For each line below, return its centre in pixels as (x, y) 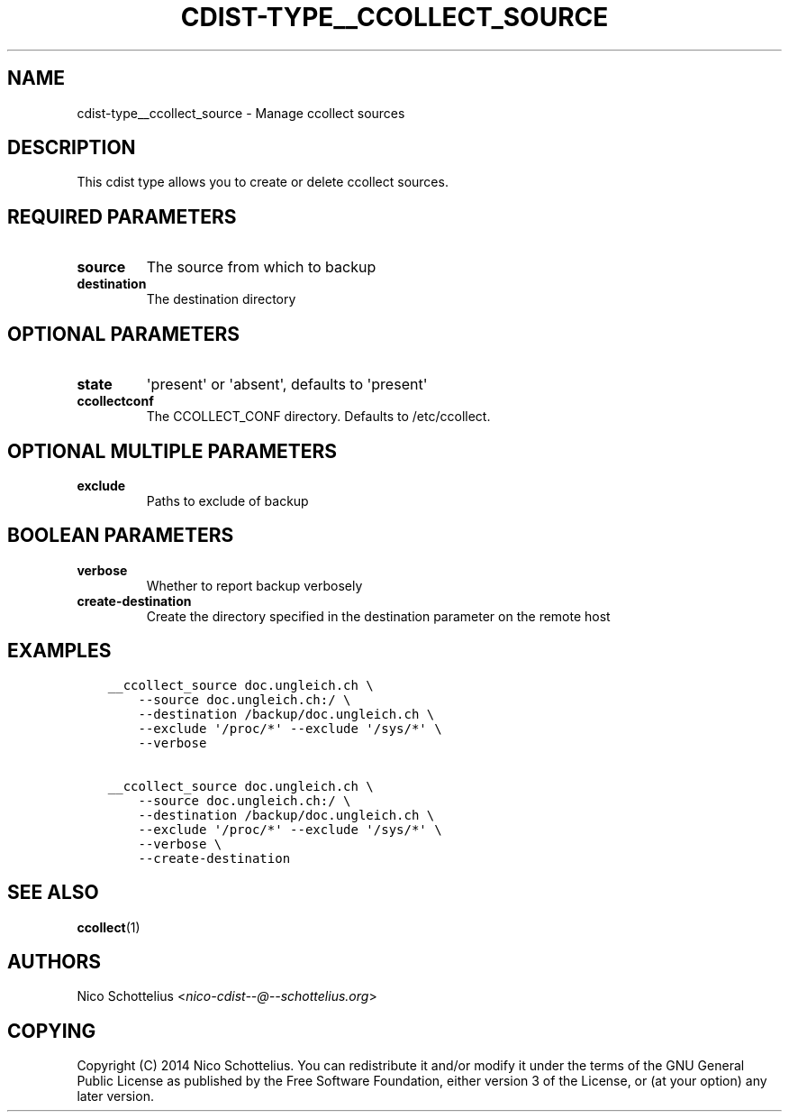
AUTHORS (54, 961)
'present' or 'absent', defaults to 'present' (287, 385)
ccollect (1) (109, 927)
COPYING (52, 1031)
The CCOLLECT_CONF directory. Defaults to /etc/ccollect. (318, 417)
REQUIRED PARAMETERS (122, 216)
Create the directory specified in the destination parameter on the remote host (378, 616)
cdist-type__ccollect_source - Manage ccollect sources (241, 113)
